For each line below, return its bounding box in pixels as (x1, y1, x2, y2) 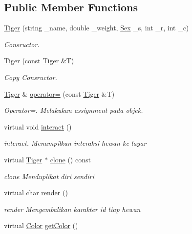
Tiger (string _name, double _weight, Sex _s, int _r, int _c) (4, 23, 189, 33)
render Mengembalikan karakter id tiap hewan (4, 204, 141, 214)
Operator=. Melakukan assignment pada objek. (4, 105, 143, 115)
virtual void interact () (4, 121, 72, 131)
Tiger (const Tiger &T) (4, 55, 74, 66)
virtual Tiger (4, 154, 43, 164)
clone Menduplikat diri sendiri (4, 171, 94, 181)
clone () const (50, 154, 91, 164)
